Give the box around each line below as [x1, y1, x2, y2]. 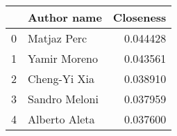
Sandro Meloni [28, 91, 99, 107]
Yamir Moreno [28, 50, 99, 66]
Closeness [112, 9, 167, 25]
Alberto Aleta [28, 111, 95, 127]
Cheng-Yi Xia [28, 70, 95, 86]
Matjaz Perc [28, 30, 87, 46]
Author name [28, 9, 102, 25]
